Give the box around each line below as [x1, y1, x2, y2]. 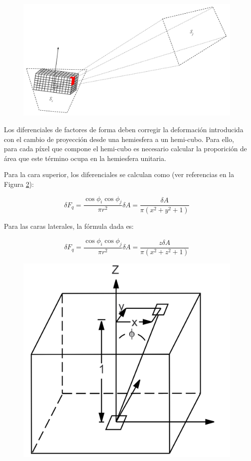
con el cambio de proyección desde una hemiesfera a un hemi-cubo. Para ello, [4, 134, 234, 144]
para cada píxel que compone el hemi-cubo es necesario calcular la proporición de [4, 143, 247, 154]
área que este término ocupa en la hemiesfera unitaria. [4, 153, 166, 163]
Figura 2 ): [4, 179, 34, 189]
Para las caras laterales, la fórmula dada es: [4, 221, 134, 231]
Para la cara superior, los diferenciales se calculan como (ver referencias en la [4, 169, 234, 180]
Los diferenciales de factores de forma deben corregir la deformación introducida [4, 124, 244, 134]
